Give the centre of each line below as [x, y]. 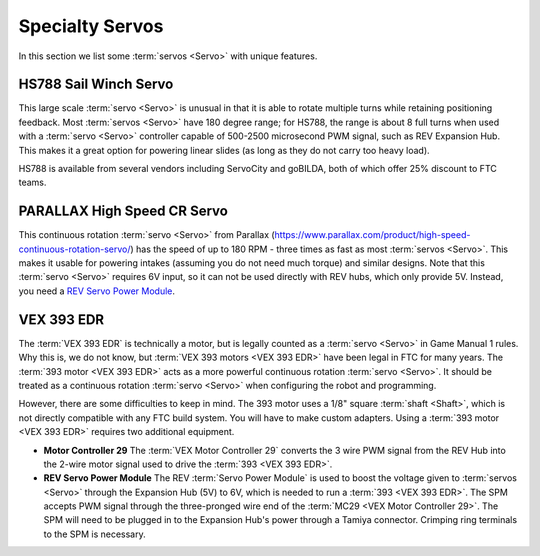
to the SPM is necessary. [94, 534]
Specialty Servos [91, 26]
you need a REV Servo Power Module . [96, 291]
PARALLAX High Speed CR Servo [123, 211]
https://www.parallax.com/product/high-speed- [372, 235]
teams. [32, 182]
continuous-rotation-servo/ [74, 249]
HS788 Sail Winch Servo [96, 84]
